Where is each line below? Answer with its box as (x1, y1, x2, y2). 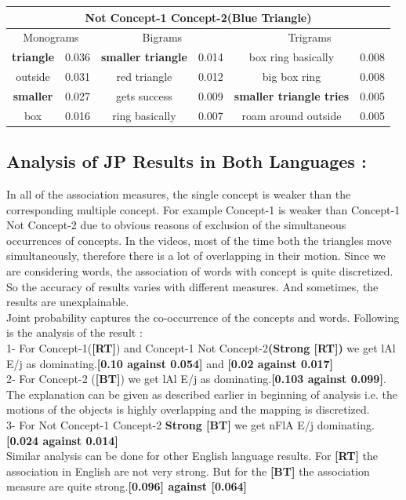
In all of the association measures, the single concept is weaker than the (6, 186, 351, 203)
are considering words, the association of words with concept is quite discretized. (6, 262, 393, 279)
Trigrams (288, 29, 332, 46)
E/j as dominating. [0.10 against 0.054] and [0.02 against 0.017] (6, 355, 334, 371)
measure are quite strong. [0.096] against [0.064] (6, 478, 248, 495)
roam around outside (241, 107, 342, 123)
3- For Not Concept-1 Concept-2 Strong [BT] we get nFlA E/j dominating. (6, 416, 375, 432)
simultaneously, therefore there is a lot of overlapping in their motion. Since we (6, 247, 386, 264)
